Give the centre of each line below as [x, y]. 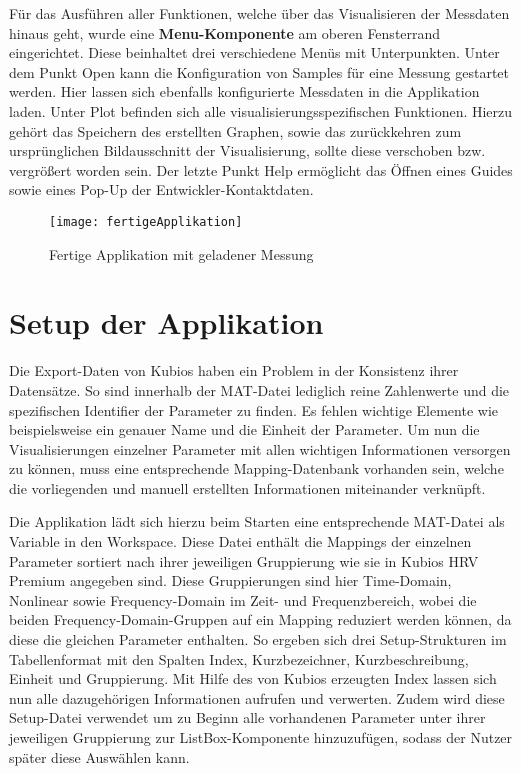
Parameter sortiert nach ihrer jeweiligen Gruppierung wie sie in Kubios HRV [244, 560]
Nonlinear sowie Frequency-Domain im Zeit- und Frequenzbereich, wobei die [243, 599]
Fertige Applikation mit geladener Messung [181, 253]
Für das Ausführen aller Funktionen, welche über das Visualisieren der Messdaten [259, 13]
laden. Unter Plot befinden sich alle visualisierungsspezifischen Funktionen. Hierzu [261, 110]
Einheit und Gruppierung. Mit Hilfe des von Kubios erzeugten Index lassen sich [253, 678]
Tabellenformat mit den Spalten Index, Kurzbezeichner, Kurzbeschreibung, [239, 658]
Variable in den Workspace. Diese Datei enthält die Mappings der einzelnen [240, 541]
